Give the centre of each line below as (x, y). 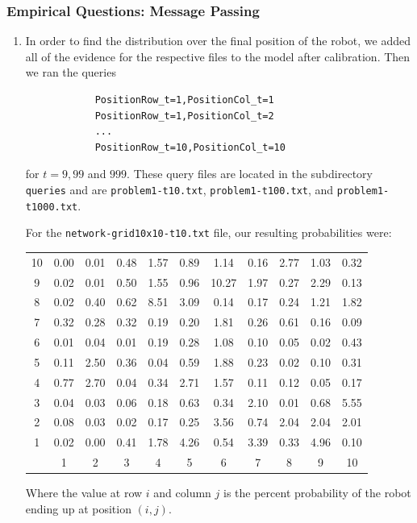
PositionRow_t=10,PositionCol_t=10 (190, 147)
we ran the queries (71, 72)
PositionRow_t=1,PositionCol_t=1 (184, 100)
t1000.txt (52, 207)
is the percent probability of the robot (317, 493)
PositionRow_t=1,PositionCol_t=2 (184, 116)
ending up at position (78, 508)
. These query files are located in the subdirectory (250, 174)
